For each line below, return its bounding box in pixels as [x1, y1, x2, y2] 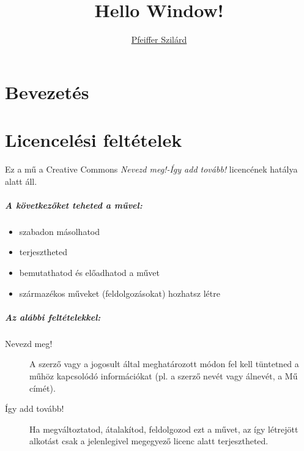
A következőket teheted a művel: [5, 198, 143, 211]
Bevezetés [5, 79, 89, 104]
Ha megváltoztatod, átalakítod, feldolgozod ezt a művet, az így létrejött [29, 422, 298, 435]
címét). [29, 381, 56, 394]
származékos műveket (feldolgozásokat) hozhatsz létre [19, 286, 220, 299]
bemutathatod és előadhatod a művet [19, 266, 160, 278]
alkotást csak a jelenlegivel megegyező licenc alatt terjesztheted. [29, 434, 269, 447]
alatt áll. [5, 174, 37, 187]
